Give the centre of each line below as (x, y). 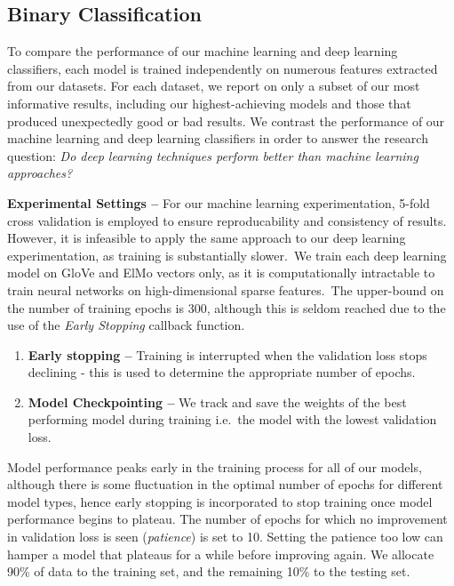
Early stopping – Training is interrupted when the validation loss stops (227, 354)
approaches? (40, 173)
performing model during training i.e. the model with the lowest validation (232, 419)
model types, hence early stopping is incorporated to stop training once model (220, 501)
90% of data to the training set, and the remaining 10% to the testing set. (209, 571)
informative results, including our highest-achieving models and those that (209, 103)
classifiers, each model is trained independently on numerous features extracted (223, 68)
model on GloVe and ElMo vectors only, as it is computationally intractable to (221, 273)
